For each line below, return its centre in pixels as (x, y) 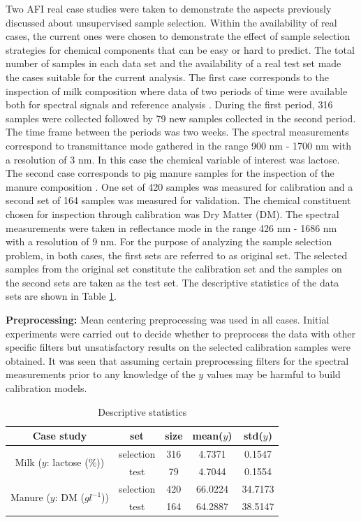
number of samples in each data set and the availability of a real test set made (174, 63)
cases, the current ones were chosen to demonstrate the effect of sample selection (178, 36)
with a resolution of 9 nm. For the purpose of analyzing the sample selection (169, 241)
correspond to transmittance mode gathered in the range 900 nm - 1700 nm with (178, 145)
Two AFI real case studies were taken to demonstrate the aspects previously (169, 8)
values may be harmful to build (273, 374)
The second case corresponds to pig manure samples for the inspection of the (170, 173)
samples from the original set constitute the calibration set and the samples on (174, 269)
